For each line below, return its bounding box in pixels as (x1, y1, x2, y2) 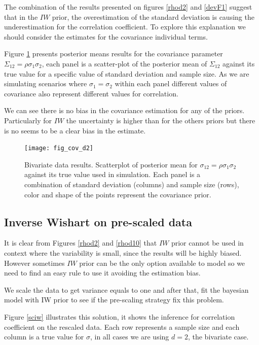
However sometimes (4, 257, 65, 268)
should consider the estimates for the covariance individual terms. (4, 31, 208, 42)
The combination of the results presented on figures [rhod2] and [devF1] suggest (4, 2, 252, 12)
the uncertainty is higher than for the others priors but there (66, 115, 255, 125)
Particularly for (4, 115, 52, 125)
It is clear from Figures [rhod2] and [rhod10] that (4, 237, 157, 248)
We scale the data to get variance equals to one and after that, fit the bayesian (4, 284, 249, 295)
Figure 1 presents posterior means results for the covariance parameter (4, 48, 223, 59)
